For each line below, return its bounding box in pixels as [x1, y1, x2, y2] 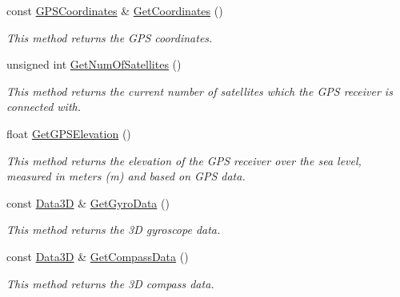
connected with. [6, 98, 82, 115]
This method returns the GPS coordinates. [6, 29, 213, 46]
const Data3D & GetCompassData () [6, 247, 189, 264]
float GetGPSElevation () [6, 125, 131, 141]
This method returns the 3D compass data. [6, 275, 214, 291]
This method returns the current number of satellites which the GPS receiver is [6, 82, 393, 99]
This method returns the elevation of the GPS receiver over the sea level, [6, 152, 362, 168]
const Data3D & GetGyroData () [6, 194, 170, 211]
